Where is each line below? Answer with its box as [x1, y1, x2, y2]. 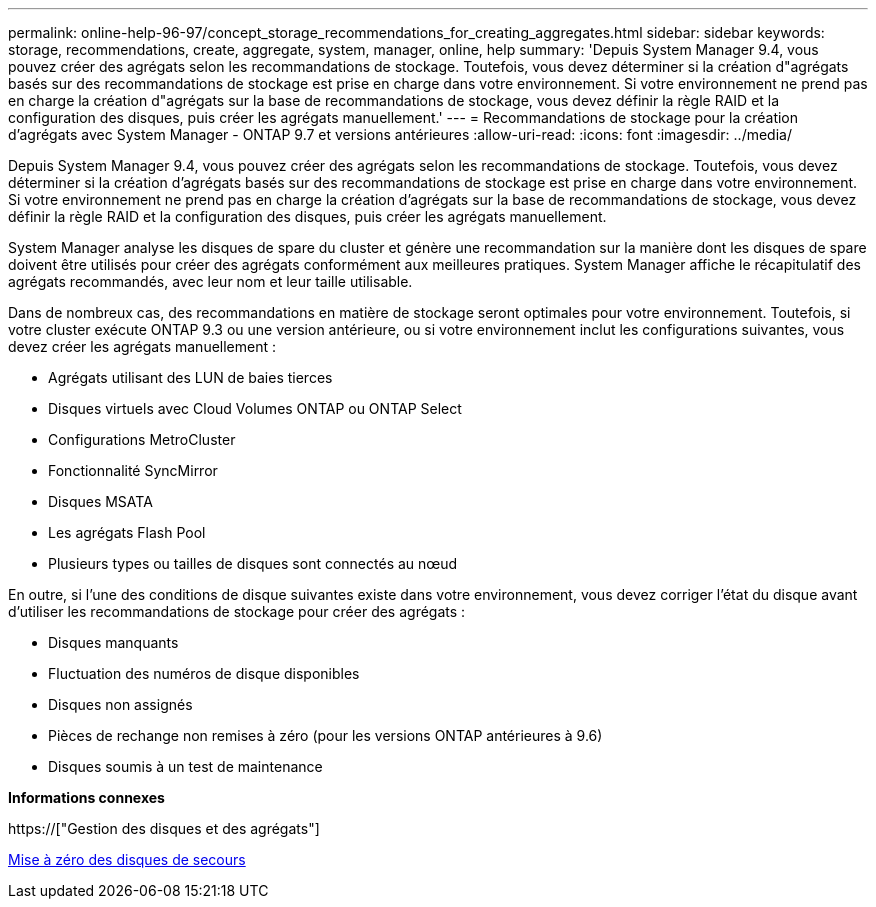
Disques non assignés [48, 696, 193, 713]
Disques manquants [48, 634, 179, 651]
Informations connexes [8, 789, 165, 806]
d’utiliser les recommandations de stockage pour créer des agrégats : [8, 603, 466, 620]
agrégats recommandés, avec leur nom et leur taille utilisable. [8, 273, 413, 290]
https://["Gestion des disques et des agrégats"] [8, 820, 320, 837]
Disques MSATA [48, 493, 153, 510]
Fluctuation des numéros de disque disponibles [48, 665, 360, 682]
